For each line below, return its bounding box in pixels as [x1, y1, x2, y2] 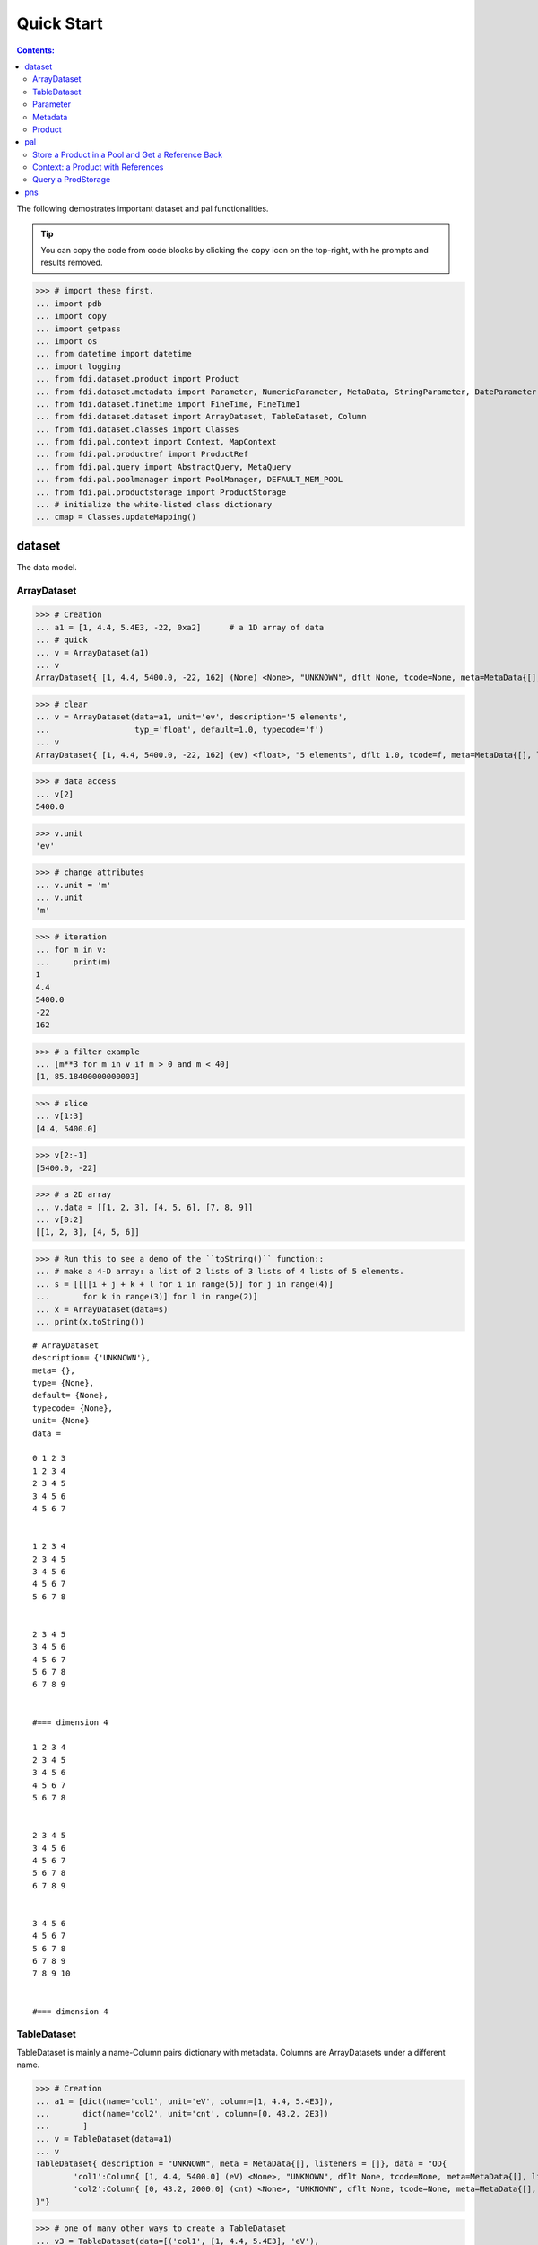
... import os [35, 336, 98, 346]
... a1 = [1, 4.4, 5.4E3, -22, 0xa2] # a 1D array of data [35, 622, 325, 632]
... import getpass [35, 323, 121, 334]
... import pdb [35, 298, 102, 309]
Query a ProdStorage [32, 174, 111, 185]
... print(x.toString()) [35, 1316, 145, 1326]
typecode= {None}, [32, 1403, 114, 1413]
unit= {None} [32, 1415, 90, 1426]
